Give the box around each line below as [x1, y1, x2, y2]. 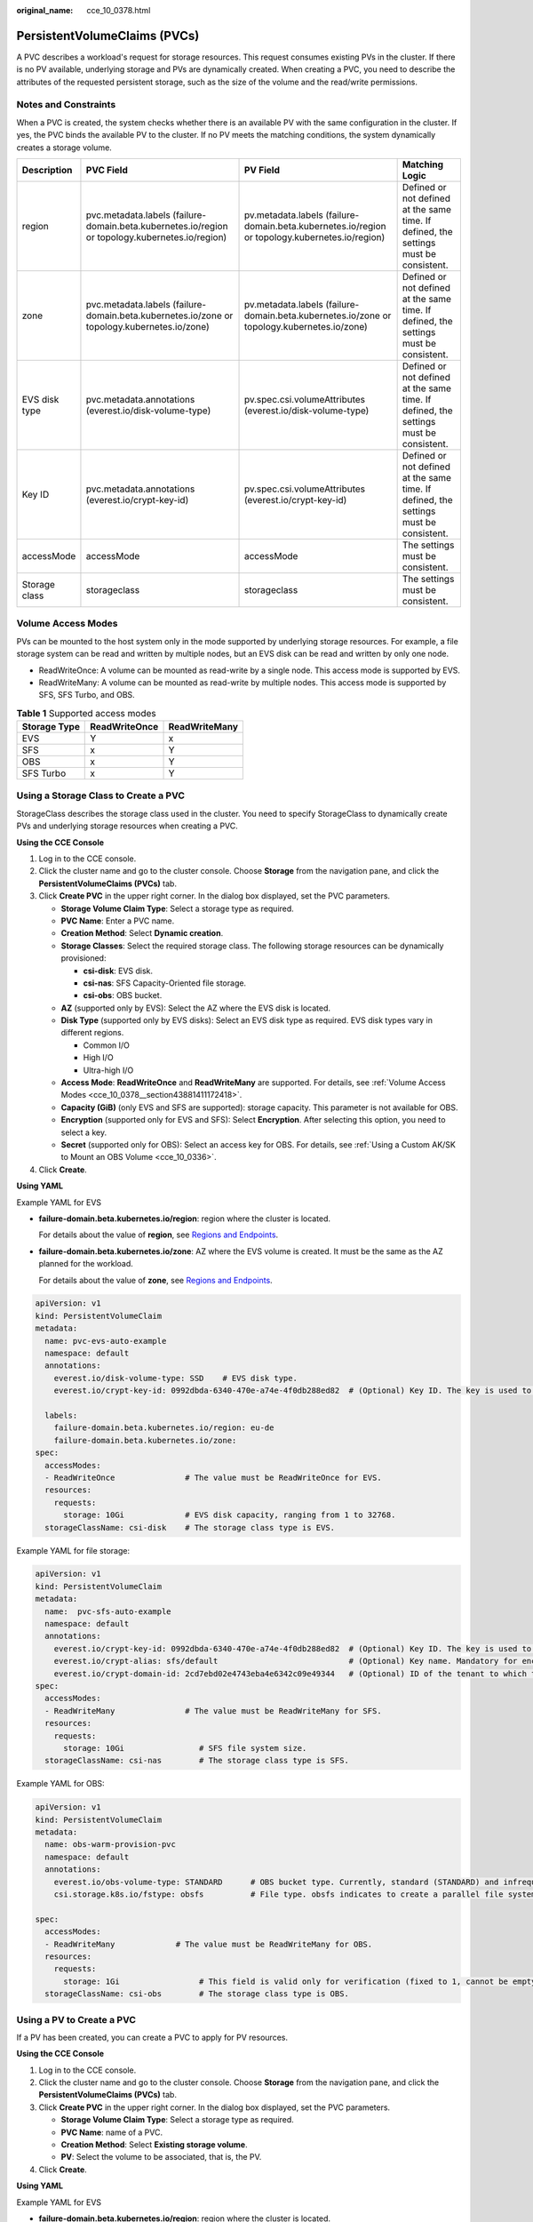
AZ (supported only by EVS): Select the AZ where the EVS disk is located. [60, 1003, 331, 1013]
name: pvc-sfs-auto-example [44, 1606, 172, 1617]
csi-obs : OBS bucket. [83, 990, 163, 1001]
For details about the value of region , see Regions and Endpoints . [38, 1229, 279, 1240]
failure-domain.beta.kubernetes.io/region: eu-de [53, 1423, 274, 1433]
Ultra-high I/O [83, 1065, 134, 1075]
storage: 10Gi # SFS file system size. [63, 1743, 307, 1753]
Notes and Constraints [16, 99, 116, 111]
